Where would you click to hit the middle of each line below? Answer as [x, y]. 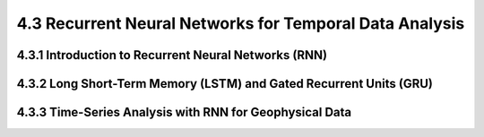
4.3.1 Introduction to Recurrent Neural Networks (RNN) [172, 55]
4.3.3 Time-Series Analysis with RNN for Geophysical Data [184, 112]
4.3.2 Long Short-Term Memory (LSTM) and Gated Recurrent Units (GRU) [225, 84]
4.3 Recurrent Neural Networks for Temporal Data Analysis [241, 23]
